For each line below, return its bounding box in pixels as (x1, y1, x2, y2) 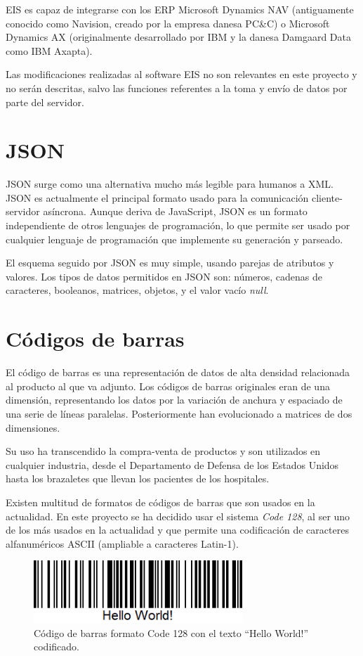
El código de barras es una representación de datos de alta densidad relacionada (6, 365, 350, 380)
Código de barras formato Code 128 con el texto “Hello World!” (34, 625, 309, 640)
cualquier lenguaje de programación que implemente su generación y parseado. (6, 231, 343, 246)
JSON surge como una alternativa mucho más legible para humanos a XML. (6, 176, 334, 191)
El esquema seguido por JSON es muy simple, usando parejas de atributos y (6, 255, 334, 270)
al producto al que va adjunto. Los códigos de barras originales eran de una (6, 378, 330, 393)
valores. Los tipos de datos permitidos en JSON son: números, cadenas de (6, 269, 323, 283)
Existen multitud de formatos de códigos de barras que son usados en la (6, 494, 315, 509)
